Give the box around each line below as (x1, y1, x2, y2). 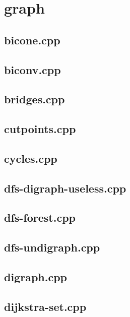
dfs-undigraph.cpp (4, 239, 100, 255)
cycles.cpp (4, 150, 57, 166)
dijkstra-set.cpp (4, 298, 87, 314)
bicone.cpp (4, 32, 60, 47)
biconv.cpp (4, 61, 61, 77)
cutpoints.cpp (4, 121, 76, 137)
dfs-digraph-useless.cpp (4, 180, 126, 196)
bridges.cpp (4, 91, 65, 107)
